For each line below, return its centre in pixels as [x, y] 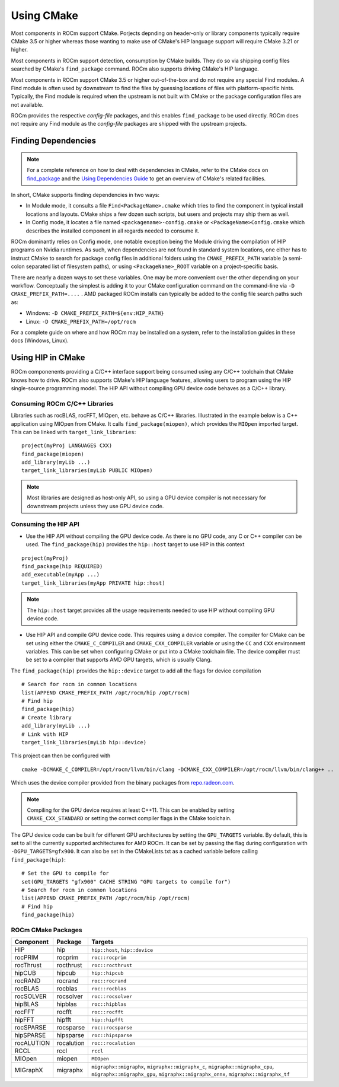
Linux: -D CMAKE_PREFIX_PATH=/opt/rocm [81, 321]
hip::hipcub [108, 973]
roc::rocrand [109, 981]
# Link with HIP [45, 734]
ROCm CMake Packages [47, 930]
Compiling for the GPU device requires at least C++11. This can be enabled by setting [131, 810]
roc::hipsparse [112, 1035]
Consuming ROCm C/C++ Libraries [62, 403]
